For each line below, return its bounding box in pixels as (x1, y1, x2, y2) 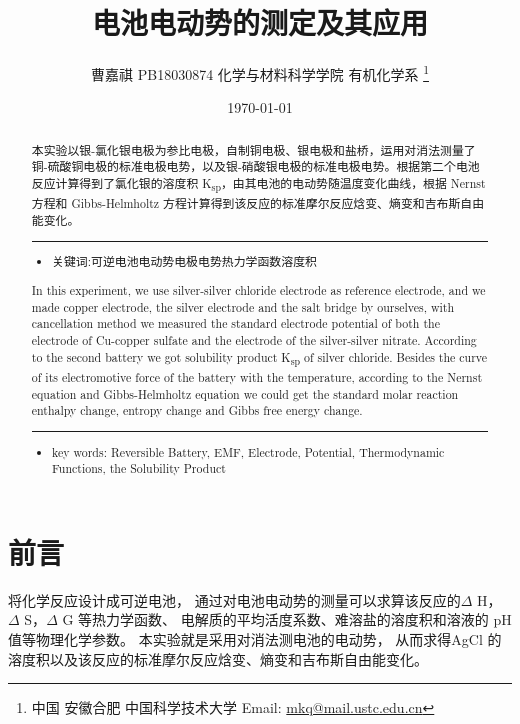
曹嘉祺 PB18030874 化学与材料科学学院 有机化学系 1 (91, 61, 429, 84)
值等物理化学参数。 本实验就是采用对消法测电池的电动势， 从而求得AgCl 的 (8, 629, 502, 650)
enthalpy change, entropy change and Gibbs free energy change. (31, 402, 363, 419)
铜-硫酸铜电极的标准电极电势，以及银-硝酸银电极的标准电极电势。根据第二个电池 (31, 158, 480, 175)
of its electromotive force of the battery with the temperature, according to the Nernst (31, 368, 483, 385)
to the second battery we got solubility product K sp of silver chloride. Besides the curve (31, 348, 488, 368)
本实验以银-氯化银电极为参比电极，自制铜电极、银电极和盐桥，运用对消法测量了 (31, 141, 476, 158)
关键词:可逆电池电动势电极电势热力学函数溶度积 (52, 253, 317, 270)
